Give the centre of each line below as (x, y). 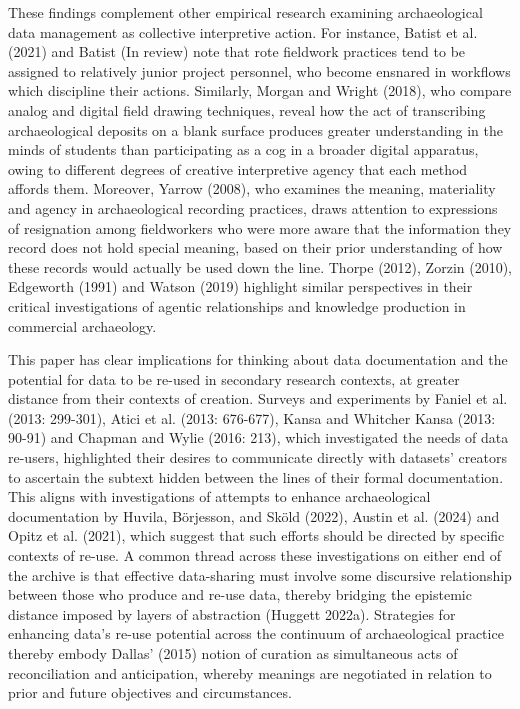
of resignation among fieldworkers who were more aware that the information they (260, 227)
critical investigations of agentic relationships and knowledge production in (237, 305)
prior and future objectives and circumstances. (150, 692)
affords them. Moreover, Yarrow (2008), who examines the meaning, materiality (252, 188)
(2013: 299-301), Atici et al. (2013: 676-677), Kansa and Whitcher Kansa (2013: (252, 417)
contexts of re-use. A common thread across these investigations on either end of (254, 555)
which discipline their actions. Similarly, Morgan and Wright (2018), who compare (260, 90)
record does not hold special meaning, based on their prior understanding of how (255, 247)
